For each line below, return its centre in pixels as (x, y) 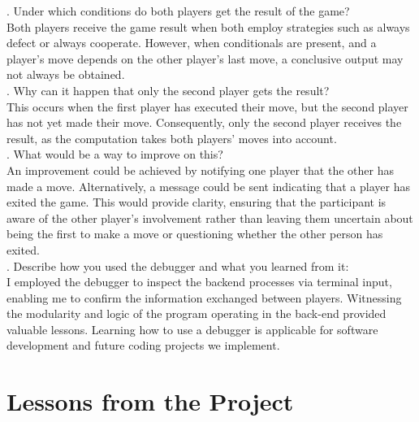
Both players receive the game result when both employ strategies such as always (208, 26)
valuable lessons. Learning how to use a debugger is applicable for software (192, 329)
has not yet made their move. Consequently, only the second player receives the (204, 122)
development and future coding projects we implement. (143, 345)
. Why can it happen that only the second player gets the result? (168, 90)
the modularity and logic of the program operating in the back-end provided (197, 313)
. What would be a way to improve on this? (115, 154)
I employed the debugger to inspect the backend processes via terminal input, (199, 282)
